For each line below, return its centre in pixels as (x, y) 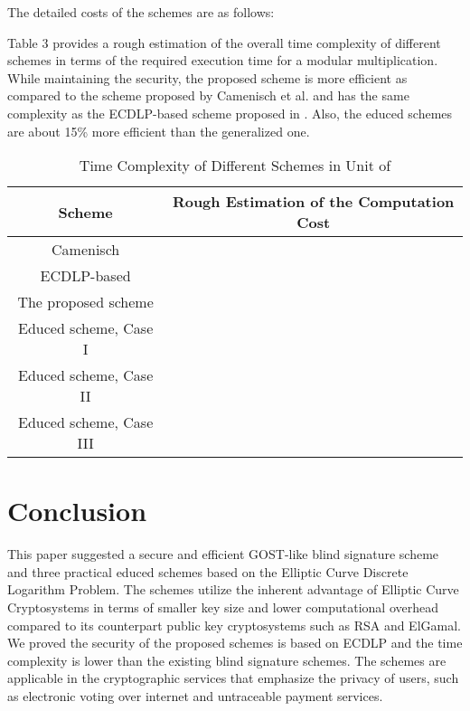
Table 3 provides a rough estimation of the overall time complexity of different (224, 42)
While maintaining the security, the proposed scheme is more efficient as (207, 77)
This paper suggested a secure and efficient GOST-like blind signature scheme (223, 554)
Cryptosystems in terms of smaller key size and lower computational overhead (223, 607)
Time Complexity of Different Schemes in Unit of (235, 166)
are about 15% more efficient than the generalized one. (159, 131)
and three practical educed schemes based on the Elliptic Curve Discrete (208, 571)
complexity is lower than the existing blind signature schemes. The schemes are (227, 660)
